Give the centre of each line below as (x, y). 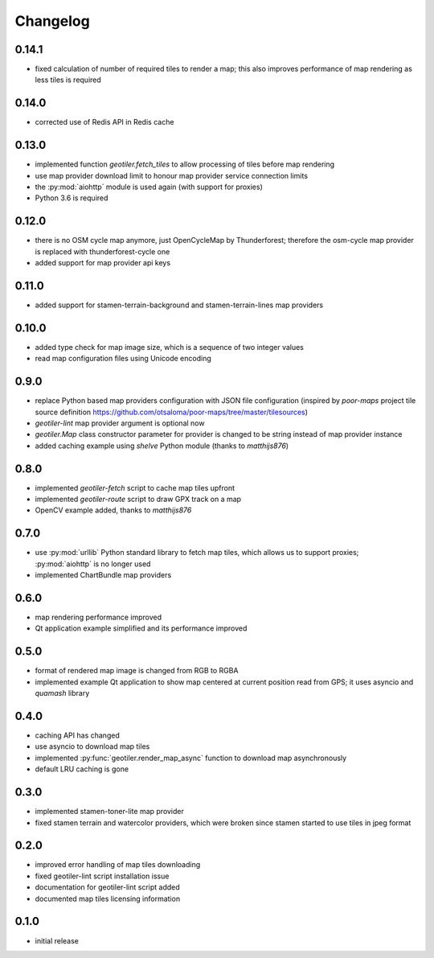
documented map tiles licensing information (108, 898)
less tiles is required (68, 80)
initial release (57, 940)
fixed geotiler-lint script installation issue (102, 876)
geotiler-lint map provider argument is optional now (120, 423)
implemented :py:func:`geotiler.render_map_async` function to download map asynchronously (191, 758)
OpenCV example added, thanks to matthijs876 (113, 510)
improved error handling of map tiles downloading (118, 865)
